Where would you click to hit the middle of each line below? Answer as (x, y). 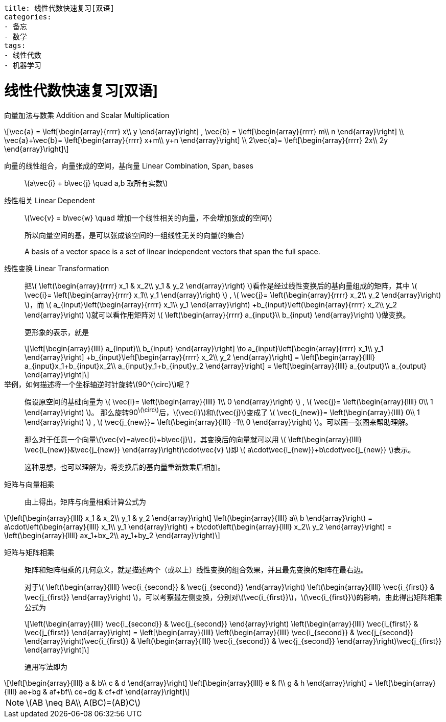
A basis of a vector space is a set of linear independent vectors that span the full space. (172, 251)
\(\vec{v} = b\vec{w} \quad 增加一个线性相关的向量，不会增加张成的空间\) (148, 218)
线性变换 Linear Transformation (57, 268)
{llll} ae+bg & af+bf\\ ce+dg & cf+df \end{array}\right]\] (97, 692)
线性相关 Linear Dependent (50, 200)
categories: (28, 17)
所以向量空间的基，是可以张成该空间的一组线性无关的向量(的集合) (135, 235)
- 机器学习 (23, 65)
